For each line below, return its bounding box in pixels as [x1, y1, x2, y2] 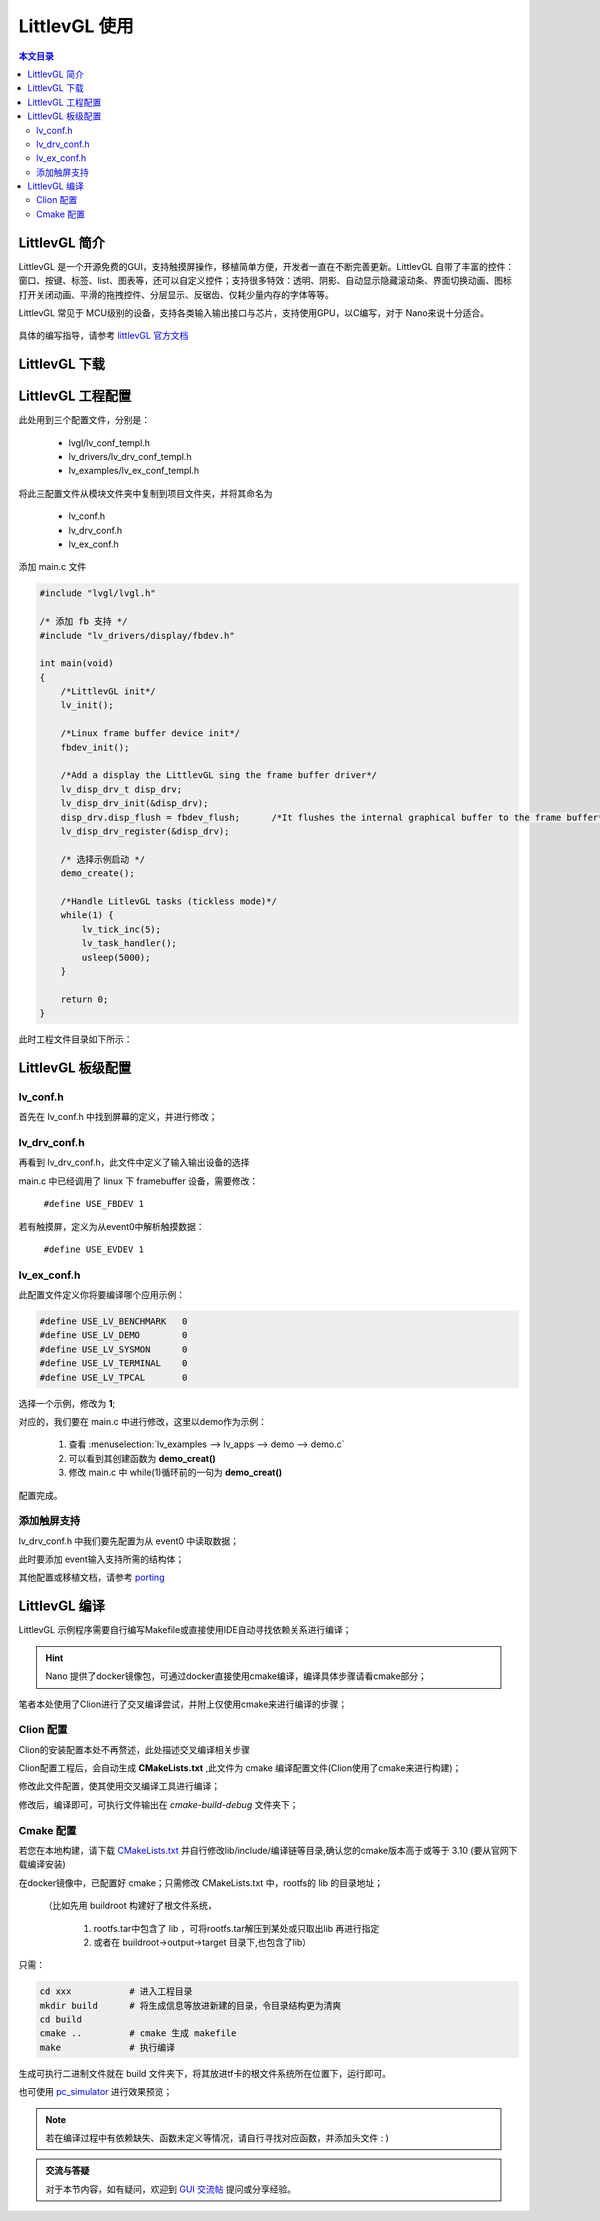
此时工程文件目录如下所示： [18, 1033, 133, 1045]
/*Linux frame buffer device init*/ [60, 728, 240, 739]
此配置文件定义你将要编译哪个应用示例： [18, 1289, 185, 1301]
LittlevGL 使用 [18, 15, 134, 37]
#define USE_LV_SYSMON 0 [39, 1343, 188, 1355]
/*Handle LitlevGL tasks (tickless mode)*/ [60, 895, 277, 907]
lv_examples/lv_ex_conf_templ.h [68, 465, 200, 477]
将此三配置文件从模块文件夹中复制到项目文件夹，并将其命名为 [18, 487, 273, 499]
